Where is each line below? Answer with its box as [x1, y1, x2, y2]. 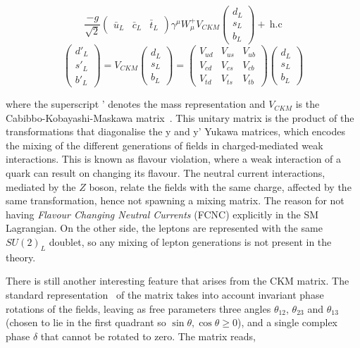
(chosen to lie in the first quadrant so [6, 315, 166, 330]
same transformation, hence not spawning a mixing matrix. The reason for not [6, 193, 345, 208]
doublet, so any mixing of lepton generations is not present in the [49, 235, 332, 249]
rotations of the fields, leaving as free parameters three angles [6, 301, 271, 316]
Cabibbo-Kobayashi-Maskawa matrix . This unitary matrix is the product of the [6, 110, 354, 125]
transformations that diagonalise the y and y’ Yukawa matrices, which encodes [6, 124, 345, 139]
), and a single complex [237, 315, 337, 330]
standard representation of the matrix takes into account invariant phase [6, 287, 324, 302]
